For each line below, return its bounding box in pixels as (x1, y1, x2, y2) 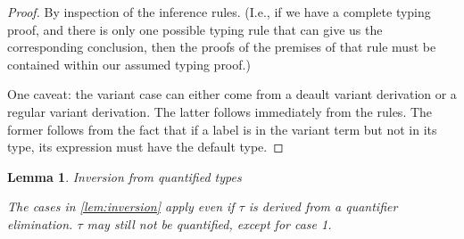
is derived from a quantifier (248, 197, 398, 216)
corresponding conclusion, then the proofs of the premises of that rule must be (7, 37, 436, 56)
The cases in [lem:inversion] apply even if (7, 197, 235, 216)
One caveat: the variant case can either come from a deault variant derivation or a (7, 85, 457, 103)
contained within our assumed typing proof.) (7, 54, 251, 73)
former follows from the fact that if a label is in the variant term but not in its (7, 119, 437, 138)
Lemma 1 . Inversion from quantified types (7, 167, 242, 185)
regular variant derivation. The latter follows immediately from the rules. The (7, 102, 433, 120)
